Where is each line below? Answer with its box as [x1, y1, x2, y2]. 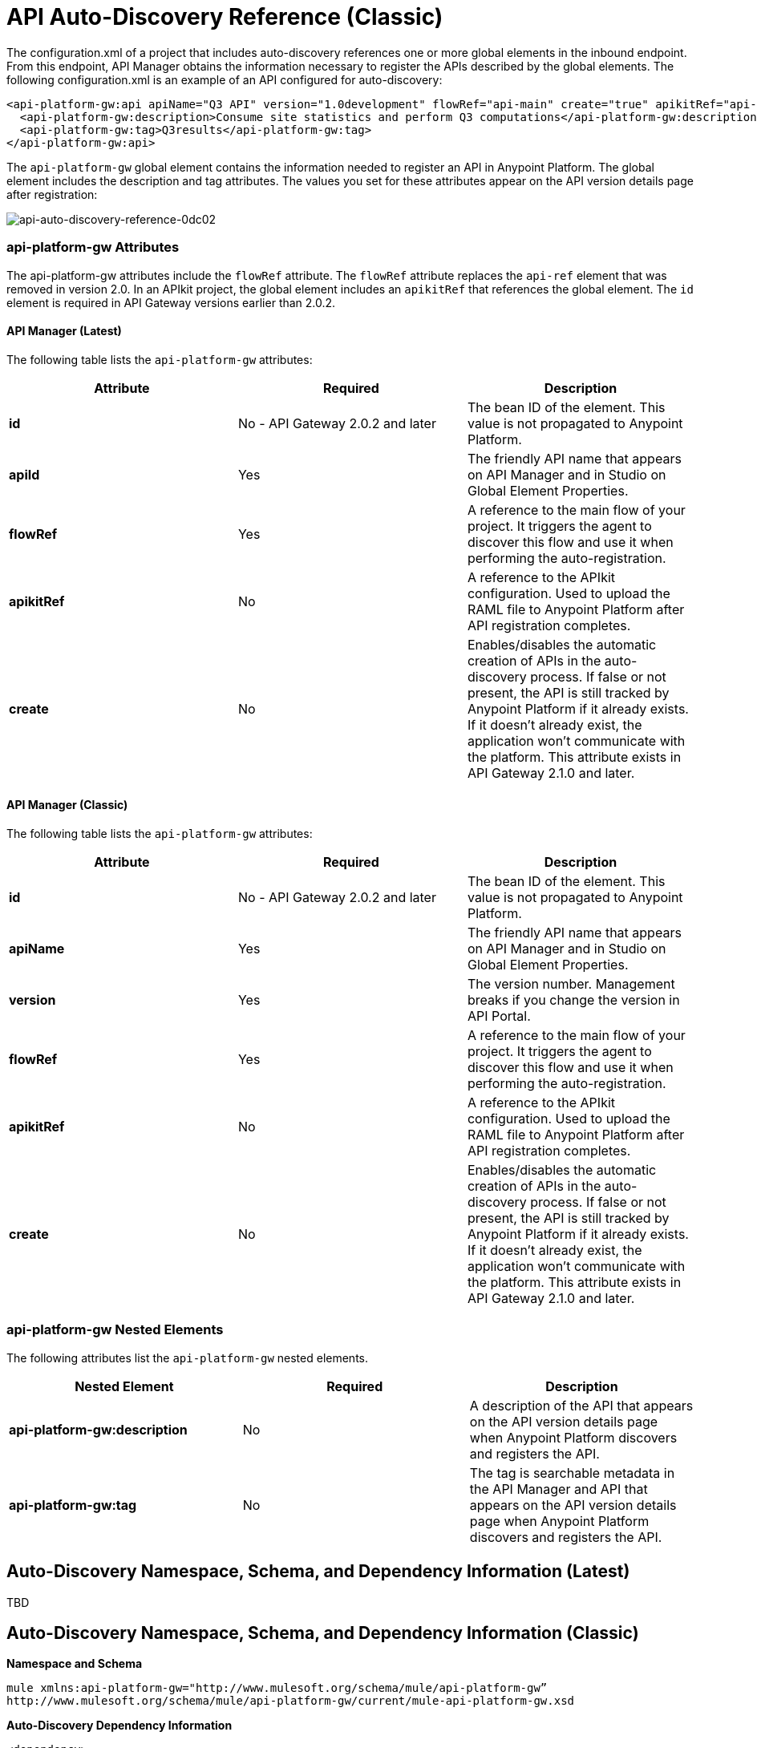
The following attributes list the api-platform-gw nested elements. [6, 1350, 368, 1365]
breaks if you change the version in [467, 991, 680, 1008]
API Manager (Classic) [6, 798, 128, 812]
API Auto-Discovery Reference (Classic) [6, 3, 443, 30]
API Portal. [467, 1007, 531, 1024]
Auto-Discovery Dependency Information [6, 1718, 233, 1733]
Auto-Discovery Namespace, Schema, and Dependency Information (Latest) [6, 1561, 630, 1582]
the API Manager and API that [469, 1480, 648, 1497]
